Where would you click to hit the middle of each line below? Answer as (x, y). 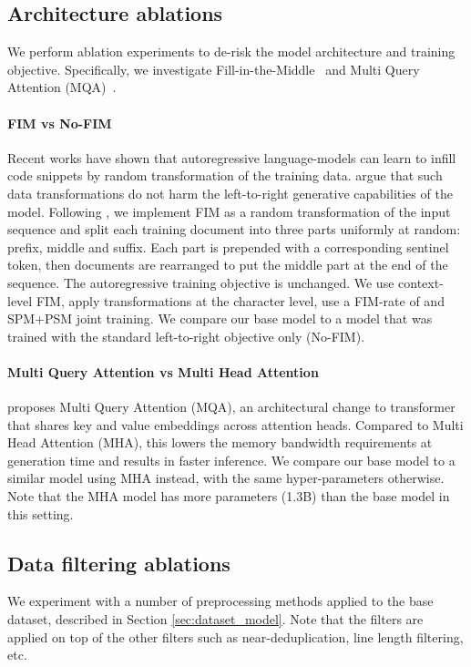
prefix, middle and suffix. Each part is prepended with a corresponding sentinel (228, 246)
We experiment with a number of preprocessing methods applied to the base (220, 601)
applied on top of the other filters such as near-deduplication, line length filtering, (235, 636)
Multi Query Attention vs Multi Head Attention (163, 371)
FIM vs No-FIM (60, 123)
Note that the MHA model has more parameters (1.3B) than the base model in (229, 496)
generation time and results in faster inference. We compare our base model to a (231, 460)
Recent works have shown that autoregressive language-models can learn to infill (232, 157)
